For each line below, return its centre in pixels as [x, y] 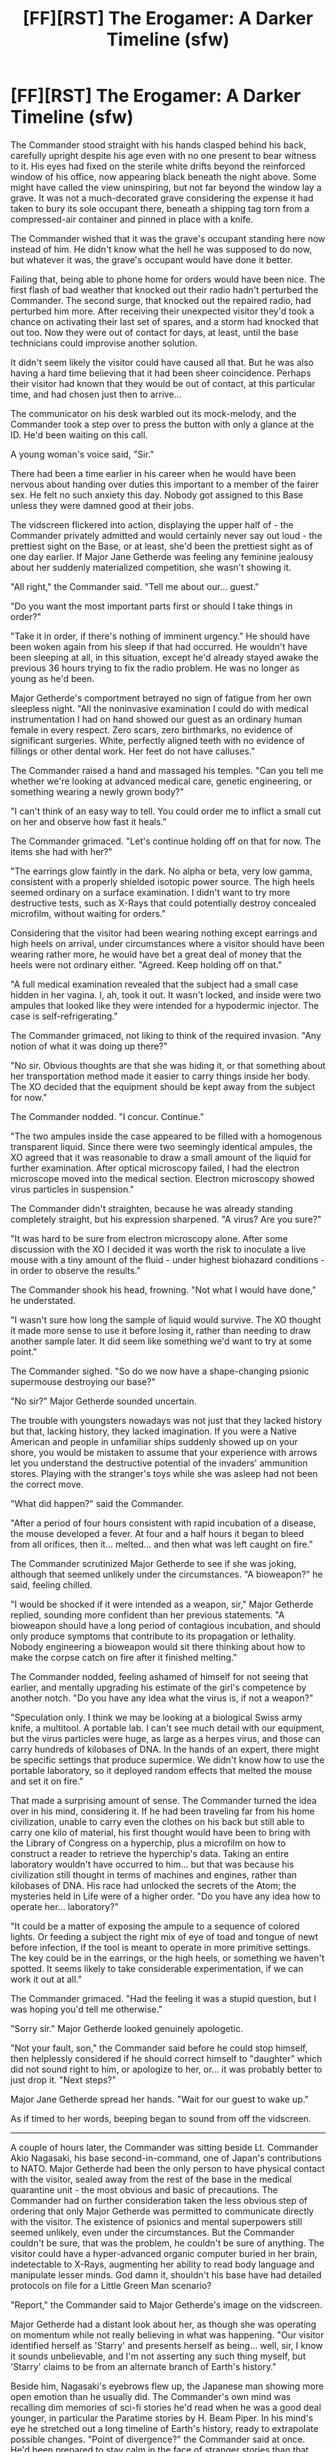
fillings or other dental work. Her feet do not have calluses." [133, 751]
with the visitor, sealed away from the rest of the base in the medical [151, 2179]
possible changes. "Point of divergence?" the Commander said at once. [158, 2439]
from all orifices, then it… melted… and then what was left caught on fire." [161, 1544]
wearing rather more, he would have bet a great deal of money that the [156, 954]
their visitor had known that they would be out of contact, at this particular [163, 383]
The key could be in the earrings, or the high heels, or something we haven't [167, 1958]
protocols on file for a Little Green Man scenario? [111, 2285]
